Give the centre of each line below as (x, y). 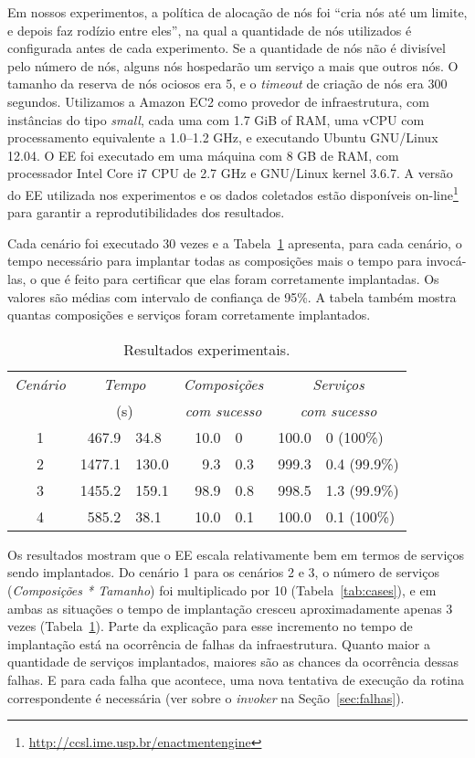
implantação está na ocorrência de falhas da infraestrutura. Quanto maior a (219, 643)
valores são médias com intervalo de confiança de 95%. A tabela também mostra (232, 296)
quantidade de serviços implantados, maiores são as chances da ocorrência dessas (233, 662)
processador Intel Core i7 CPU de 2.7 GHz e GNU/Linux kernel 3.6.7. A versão (230, 173)
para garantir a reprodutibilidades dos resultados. (146, 212)
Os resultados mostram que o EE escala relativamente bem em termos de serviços (236, 554)
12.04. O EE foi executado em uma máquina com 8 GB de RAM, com (203, 155)
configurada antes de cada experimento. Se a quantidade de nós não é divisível (227, 48)
